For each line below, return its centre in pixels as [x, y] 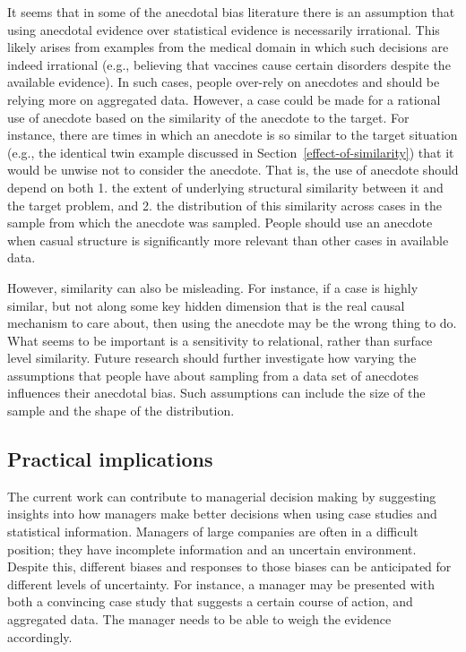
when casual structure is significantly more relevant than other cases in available [228, 240]
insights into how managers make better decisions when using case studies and [222, 514]
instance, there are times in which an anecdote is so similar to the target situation [233, 135]
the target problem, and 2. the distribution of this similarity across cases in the [224, 205]
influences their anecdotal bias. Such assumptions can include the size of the [216, 393]
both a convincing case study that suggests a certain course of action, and [210, 601]
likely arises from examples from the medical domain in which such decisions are [228, 47]
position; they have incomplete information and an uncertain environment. [212, 549]
